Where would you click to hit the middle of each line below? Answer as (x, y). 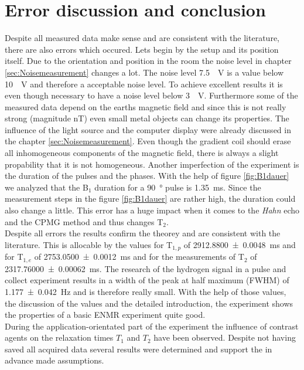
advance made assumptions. (54, 360)
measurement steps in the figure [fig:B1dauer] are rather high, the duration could (150, 198)
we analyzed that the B (47, 187)
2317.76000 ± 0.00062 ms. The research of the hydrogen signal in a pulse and (146, 268)
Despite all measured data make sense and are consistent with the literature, (142, 38)
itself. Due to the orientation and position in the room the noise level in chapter (148, 61)
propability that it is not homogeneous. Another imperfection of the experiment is (152, 164)
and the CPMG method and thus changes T (84, 221)
